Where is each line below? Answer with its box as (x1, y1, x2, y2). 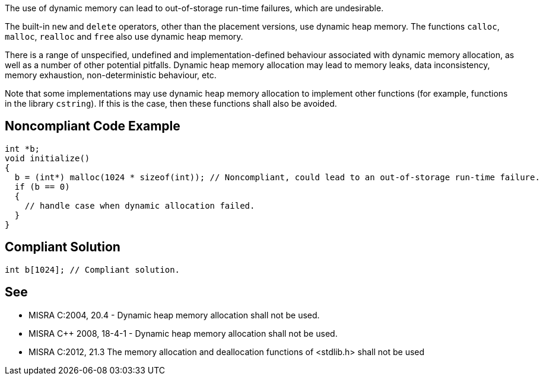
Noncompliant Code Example (5, 119, 180, 134)
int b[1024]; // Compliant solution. (5, 264, 180, 274)
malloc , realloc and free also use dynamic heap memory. (5, 31, 243, 41)
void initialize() (5, 153, 90, 163)
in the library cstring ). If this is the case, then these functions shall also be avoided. (5, 98, 337, 108)
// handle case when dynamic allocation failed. (24, 200, 255, 210)
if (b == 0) (14, 181, 70, 191)
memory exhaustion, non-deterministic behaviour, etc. (5, 70, 217, 80)
